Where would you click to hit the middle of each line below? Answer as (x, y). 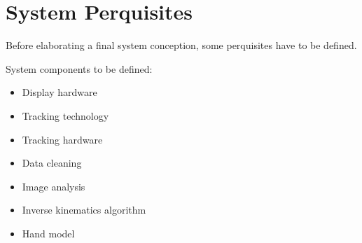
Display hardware (60, 92)
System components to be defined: (79, 68)
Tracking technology (65, 115)
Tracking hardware (62, 139)
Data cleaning (52, 163)
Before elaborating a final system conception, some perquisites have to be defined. (181, 45)
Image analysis (54, 186)
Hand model (48, 233)
